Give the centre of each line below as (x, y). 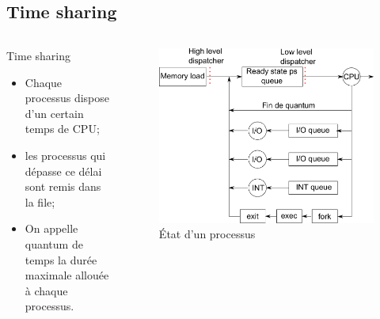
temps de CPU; (62, 129)
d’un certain (54, 113)
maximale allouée (67, 275)
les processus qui (65, 155)
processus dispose (67, 98)
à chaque (46, 290)
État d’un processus (207, 234)
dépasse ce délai (63, 171)
